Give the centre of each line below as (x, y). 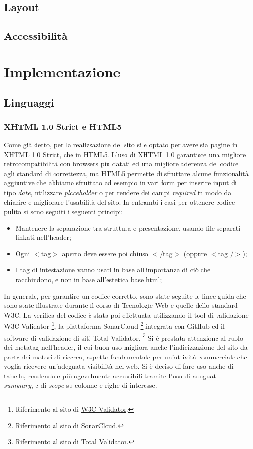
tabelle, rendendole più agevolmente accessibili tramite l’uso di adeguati (111, 375)
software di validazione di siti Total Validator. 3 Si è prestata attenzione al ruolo (124, 337)
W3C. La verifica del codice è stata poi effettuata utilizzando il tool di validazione (126, 314)
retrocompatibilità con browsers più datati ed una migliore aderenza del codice (121, 164)
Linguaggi (29, 102)
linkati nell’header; (43, 237)
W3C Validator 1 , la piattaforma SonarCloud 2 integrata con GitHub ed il (114, 325)
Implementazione (62, 71)
